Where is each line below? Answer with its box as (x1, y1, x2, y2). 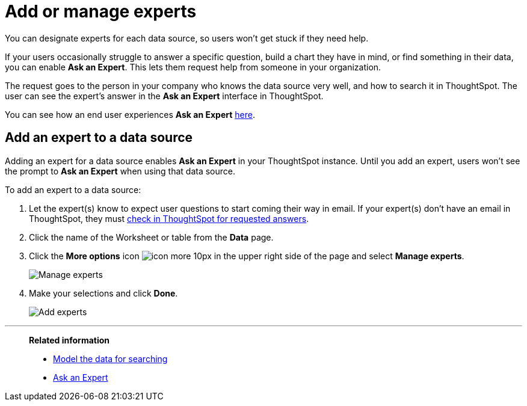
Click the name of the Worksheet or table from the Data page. (29, 232, 274, 242)
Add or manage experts (5, 1, 197, 22)
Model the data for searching (53, 353, 168, 364)
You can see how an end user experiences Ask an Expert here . (5, 109, 255, 120)
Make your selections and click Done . (29, 288, 178, 298)
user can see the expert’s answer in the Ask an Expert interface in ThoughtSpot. (5, 90, 324, 101)
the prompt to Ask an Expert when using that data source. (5, 165, 236, 176)
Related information (29, 334, 110, 345)
